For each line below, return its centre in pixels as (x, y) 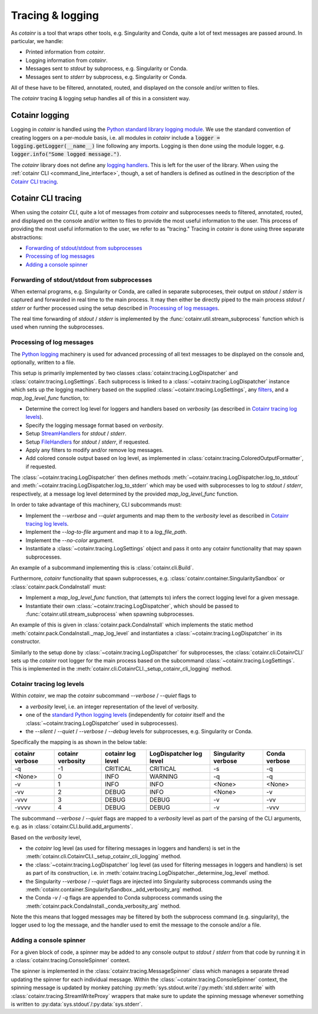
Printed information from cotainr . (65, 52)
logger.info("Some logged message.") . (66, 154)
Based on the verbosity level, (46, 837)
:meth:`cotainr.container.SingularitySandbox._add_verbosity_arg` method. (114, 889)
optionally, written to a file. (43, 362)
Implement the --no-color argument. (70, 540)
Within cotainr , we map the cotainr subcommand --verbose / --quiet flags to (104, 695)
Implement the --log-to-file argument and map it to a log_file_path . (106, 532)
